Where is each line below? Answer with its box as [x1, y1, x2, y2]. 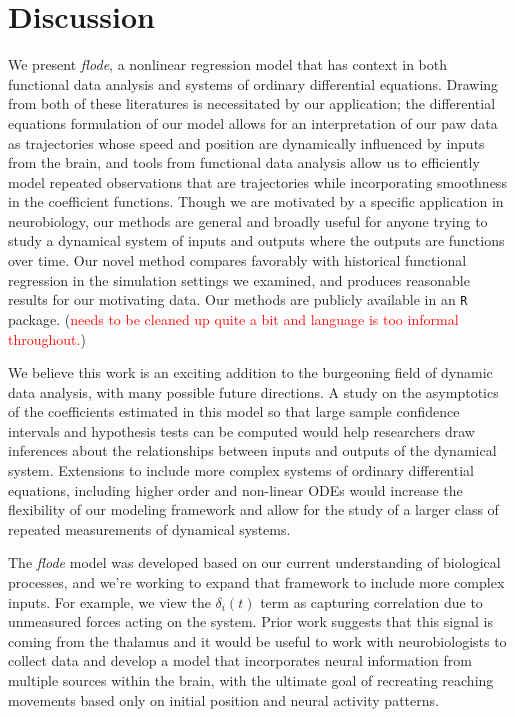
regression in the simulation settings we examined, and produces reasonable [8, 269, 470, 290]
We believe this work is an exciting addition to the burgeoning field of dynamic [8, 362, 493, 383]
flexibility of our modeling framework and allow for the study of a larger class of [8, 499, 499, 520]
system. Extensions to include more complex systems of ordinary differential [8, 460, 474, 481]
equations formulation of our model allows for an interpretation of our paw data [8, 112, 498, 133]
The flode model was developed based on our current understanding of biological [8, 552, 501, 573]
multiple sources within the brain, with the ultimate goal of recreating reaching [8, 670, 494, 690]
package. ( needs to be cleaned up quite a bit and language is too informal [8, 308, 459, 329]
